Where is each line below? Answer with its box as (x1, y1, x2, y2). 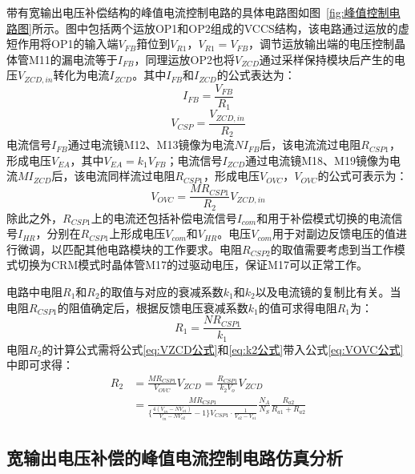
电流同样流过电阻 (85, 167, 175, 184)
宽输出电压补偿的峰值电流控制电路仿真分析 (6, 445, 343, 470)
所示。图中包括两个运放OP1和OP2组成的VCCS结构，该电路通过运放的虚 (31, 19, 409, 36)
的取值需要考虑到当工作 (270, 240, 394, 257)
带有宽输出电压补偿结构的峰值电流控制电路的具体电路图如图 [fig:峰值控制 (6, 4, 389, 20)
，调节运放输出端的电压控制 (248, 35, 395, 52)
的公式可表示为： (317, 167, 408, 184)
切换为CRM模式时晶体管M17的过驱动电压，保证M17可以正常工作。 (17, 256, 368, 273)
